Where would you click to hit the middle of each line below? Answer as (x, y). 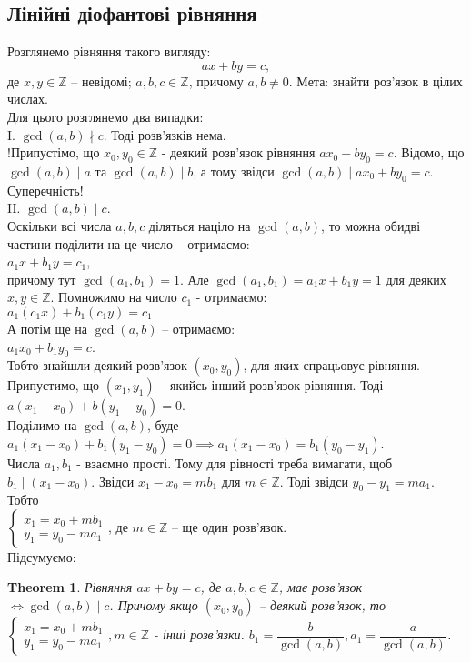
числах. (28, 99)
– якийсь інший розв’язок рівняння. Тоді (271, 385)
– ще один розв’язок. (229, 526)
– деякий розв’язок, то (322, 605)
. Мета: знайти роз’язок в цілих (376, 80)
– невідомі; (101, 80)
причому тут (42, 279)
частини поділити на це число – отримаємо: (129, 243)
